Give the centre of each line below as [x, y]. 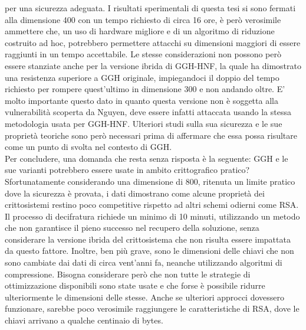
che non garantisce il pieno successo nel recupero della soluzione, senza [132, 228]
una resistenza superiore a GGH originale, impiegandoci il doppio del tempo [142, 77]
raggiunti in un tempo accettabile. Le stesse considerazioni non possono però [143, 54]
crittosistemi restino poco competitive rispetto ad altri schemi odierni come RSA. [152, 205]
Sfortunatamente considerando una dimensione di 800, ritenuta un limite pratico [150, 181]
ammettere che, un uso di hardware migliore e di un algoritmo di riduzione [140, 31]
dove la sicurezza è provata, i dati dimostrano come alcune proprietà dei [135, 193]
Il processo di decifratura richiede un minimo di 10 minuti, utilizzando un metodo [152, 216]
